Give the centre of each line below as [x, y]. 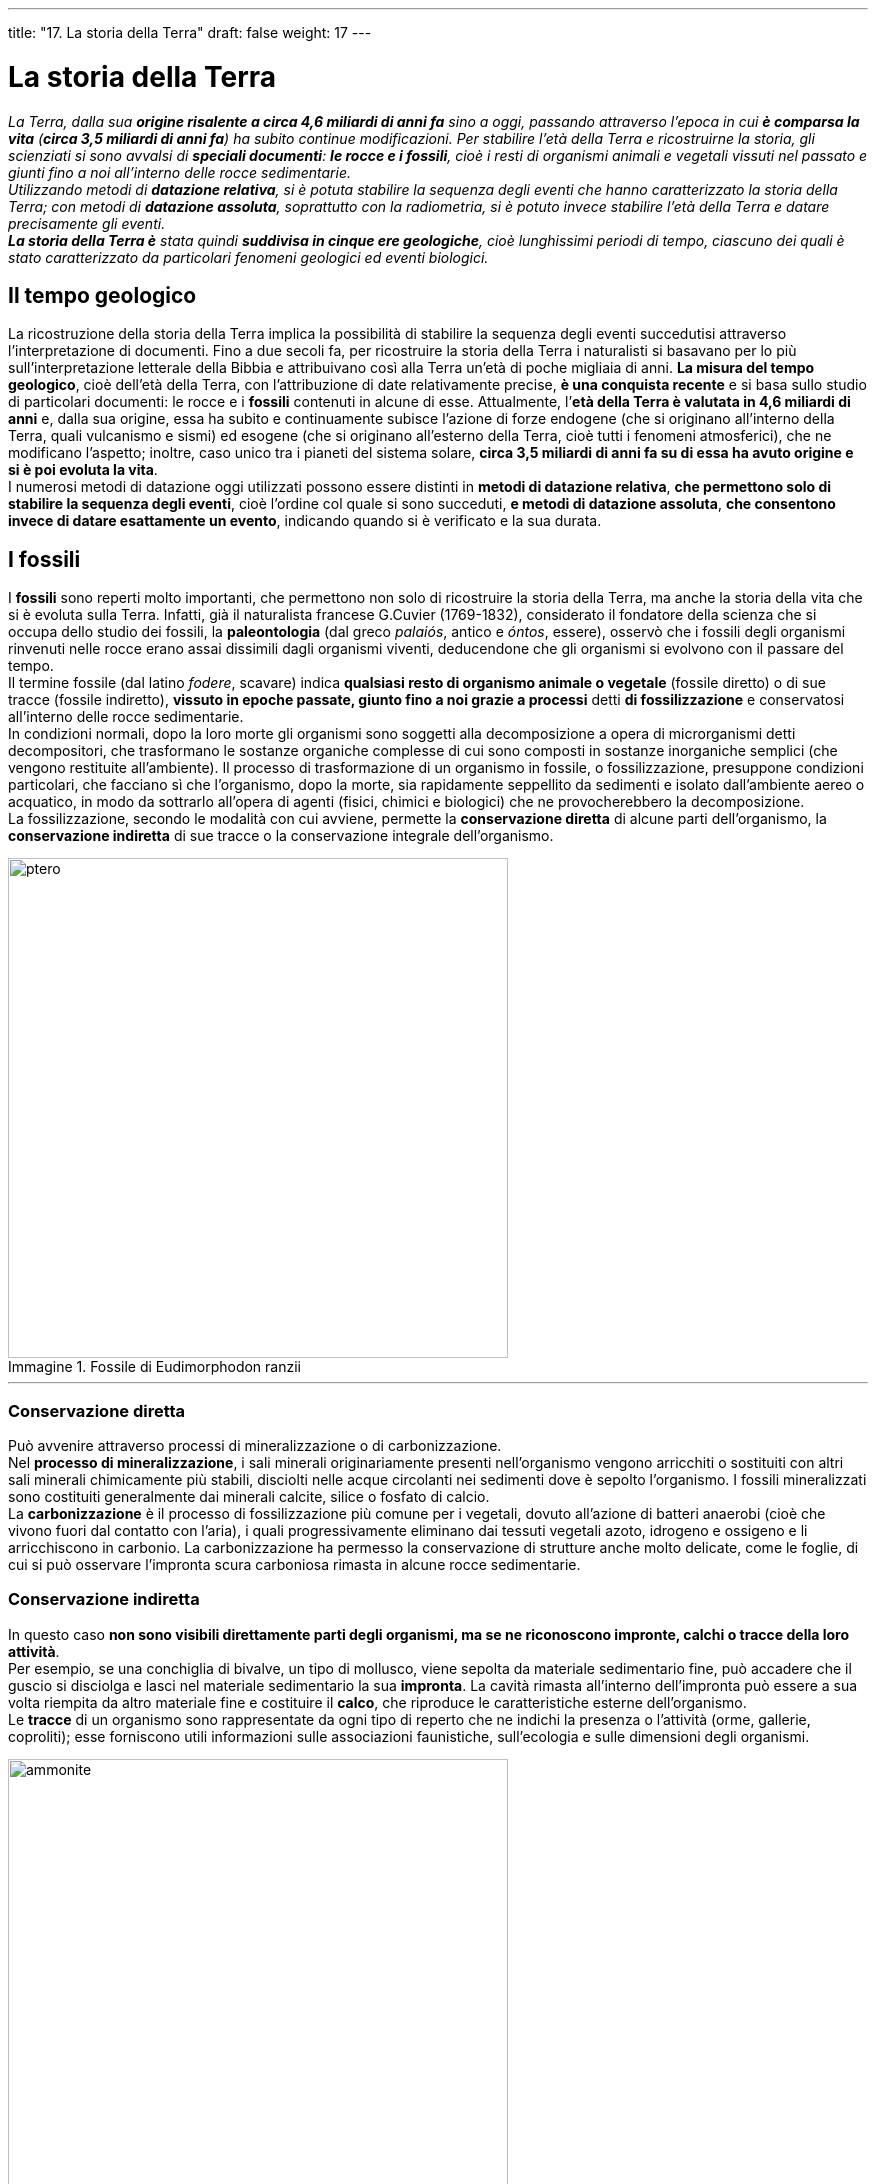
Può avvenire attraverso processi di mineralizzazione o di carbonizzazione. [255, 1445]
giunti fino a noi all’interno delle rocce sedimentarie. [179, 172]
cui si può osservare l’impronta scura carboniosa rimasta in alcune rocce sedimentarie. [294, 1564]
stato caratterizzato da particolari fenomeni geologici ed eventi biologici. [248, 257]
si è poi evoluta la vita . [83, 470]
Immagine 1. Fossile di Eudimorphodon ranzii [154, 1367]
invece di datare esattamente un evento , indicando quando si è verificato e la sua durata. [305, 521]
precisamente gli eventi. [87, 223]
